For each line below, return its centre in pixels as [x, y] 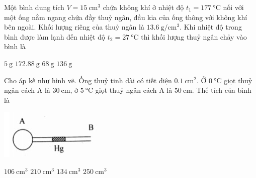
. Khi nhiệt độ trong [211, 27]
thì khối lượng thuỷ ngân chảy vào [194, 36]
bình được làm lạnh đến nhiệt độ [55, 36]
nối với [233, 7]
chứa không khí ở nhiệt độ [143, 7]
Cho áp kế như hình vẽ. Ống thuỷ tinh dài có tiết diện [88, 80]
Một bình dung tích [34, 7]
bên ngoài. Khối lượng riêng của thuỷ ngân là [74, 27]
